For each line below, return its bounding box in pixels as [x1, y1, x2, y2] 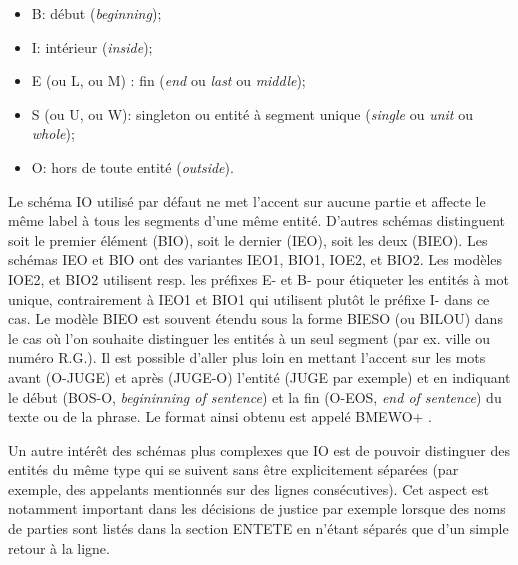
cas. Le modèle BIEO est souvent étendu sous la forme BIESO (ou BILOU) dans [8, 308, 503, 329]
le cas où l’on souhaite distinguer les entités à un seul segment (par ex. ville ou [8, 327, 491, 348]
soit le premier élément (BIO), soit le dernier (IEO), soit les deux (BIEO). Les [8, 229, 488, 250]
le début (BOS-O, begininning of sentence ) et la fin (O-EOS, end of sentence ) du [8, 386, 502, 407]
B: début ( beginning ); [31, 3, 162, 23]
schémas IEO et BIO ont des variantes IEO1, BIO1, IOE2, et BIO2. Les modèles [8, 249, 503, 270]
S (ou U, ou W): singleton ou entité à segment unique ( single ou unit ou [31, 103, 473, 124]
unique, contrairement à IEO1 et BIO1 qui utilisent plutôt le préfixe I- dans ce [8, 288, 490, 309]
